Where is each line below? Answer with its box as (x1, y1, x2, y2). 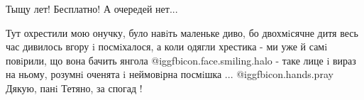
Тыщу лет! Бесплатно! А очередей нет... (6, 1, 178, 16)
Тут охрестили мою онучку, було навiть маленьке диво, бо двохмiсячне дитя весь (6, 25, 358, 40)
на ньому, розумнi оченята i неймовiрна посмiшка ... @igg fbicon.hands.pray (6, 67, 333, 82)
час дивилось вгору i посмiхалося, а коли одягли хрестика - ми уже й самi (6, 39, 328, 54)
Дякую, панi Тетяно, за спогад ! (6, 80, 143, 95)
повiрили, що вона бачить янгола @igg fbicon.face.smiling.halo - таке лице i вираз (6, 52, 356, 67)
